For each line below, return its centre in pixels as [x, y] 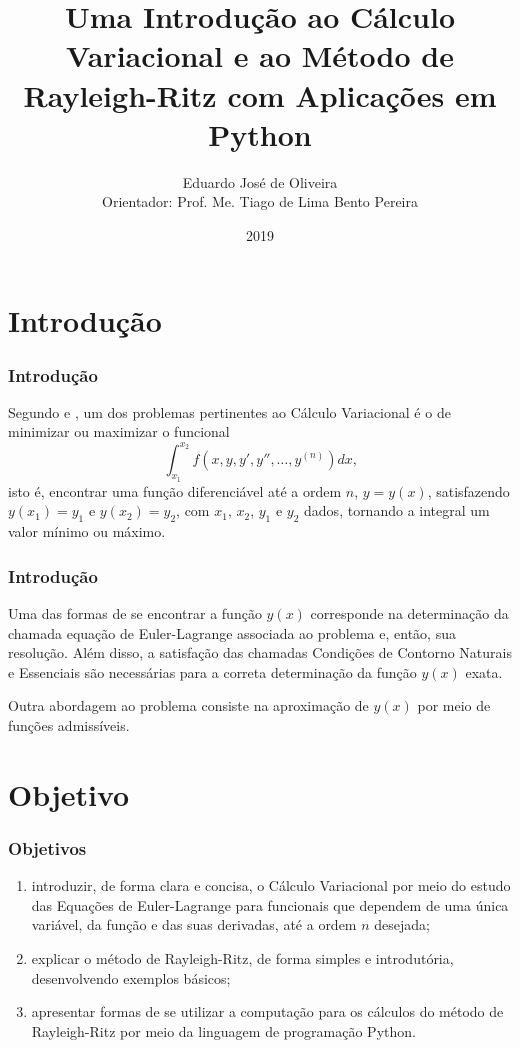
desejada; [402, 924]
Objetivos [47, 847]
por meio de [454, 705]
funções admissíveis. [69, 724]
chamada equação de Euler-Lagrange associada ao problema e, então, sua [232, 632]
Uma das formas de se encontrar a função [135, 612]
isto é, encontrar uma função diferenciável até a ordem [175, 490]
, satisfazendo [468, 490]
